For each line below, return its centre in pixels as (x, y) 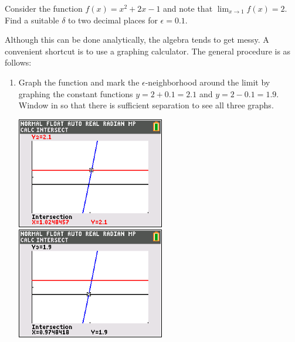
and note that (188, 8)
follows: (18, 62)
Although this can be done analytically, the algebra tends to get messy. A (137, 40)
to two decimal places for (113, 20)
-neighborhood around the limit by (208, 82)
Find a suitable (32, 20)
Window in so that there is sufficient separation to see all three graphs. (146, 105)
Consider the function (44, 8)
